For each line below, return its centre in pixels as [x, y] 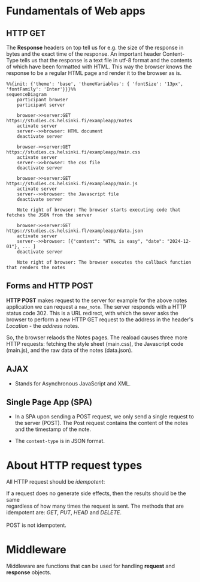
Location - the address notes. [43, 325]
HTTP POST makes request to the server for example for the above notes [97, 300]
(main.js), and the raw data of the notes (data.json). [69, 350]
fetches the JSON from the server [49, 215]
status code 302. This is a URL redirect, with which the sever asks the [92, 313]
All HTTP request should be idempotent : [56, 482]
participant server [41, 105]
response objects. [29, 572]
